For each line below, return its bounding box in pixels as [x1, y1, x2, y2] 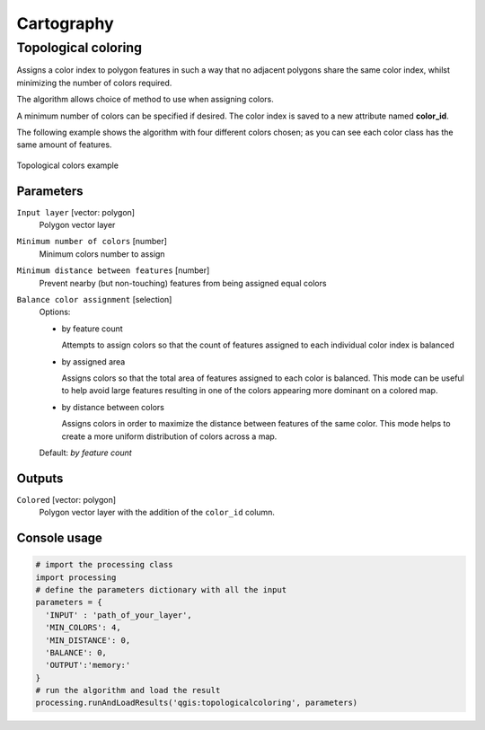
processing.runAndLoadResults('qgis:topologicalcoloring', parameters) [35, 698, 358, 708]
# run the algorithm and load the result [35, 685, 221, 696]
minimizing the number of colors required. [16, 77, 172, 88]
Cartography [16, 13, 114, 33]
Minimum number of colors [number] [16, 236, 168, 247]
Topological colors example [16, 160, 119, 171]
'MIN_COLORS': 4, [45, 622, 121, 633]
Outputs [16, 471, 64, 486]
